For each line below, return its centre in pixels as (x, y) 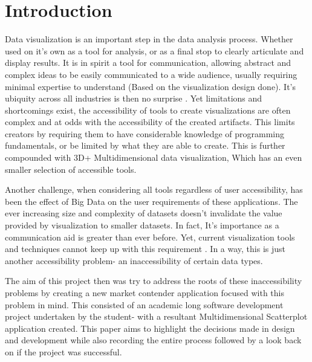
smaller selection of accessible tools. (71, 169)
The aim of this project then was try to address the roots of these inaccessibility (154, 281)
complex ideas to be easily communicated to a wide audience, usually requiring (151, 74)
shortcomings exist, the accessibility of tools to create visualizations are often (148, 110)
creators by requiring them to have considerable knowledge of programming (145, 133)
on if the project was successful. (63, 351)
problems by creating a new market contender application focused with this (145, 293)
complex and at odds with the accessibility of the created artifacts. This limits (150, 122)
